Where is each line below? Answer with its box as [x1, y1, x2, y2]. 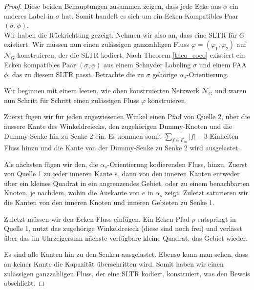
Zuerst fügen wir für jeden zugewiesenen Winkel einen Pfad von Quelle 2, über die [4, 111, 250, 122]
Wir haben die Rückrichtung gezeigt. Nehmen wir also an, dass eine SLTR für [4, 29, 237, 40]
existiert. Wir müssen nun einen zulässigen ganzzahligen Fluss [4, 39, 190, 49]
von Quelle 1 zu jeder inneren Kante [4, 168, 112, 179]
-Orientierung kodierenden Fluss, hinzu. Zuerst [107, 159, 248, 169]
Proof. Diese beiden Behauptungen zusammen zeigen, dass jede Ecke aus [4, 1, 221, 11]
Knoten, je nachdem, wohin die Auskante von [4, 187, 140, 198]
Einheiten [210, 130, 239, 141]
